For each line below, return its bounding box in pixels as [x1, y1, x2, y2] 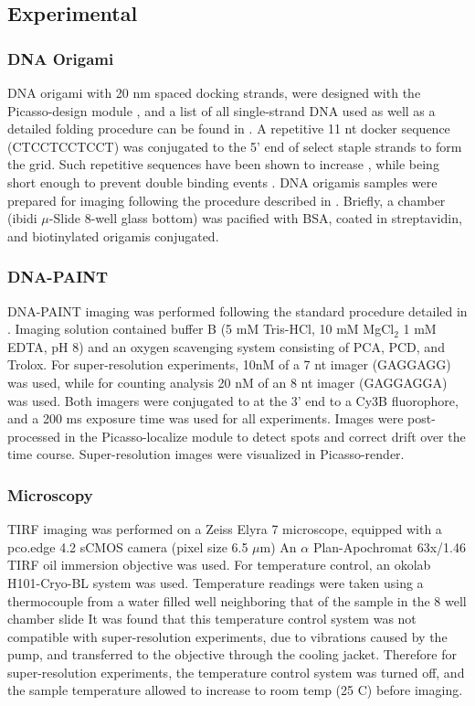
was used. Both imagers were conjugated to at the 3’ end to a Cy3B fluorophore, [7, 390, 459, 410]
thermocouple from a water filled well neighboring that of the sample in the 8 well [7, 591, 467, 610]
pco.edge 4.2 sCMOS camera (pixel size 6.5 [7, 537, 248, 556]
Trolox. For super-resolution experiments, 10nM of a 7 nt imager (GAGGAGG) [7, 355, 451, 374]
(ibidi [7, 209, 37, 228]
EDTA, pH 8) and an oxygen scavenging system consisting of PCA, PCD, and [7, 337, 445, 356]
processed [7, 426, 61, 445]
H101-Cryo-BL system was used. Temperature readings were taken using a [7, 572, 424, 592]
